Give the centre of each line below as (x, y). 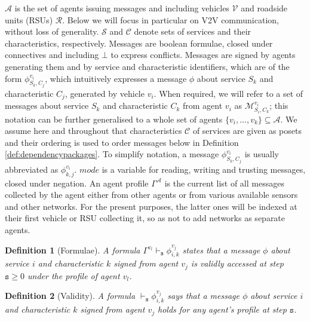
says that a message (203, 296)
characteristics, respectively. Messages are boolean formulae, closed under (139, 43)
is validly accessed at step (237, 263)
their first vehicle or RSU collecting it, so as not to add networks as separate (145, 218)
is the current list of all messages (224, 183)
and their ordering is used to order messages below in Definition (122, 142)
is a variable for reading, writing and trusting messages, (204, 169)
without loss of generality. (52, 31)
